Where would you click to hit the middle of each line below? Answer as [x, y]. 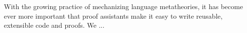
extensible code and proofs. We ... [54, 25]
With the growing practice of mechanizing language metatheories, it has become [123, 6]
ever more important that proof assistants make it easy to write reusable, [113, 16]
